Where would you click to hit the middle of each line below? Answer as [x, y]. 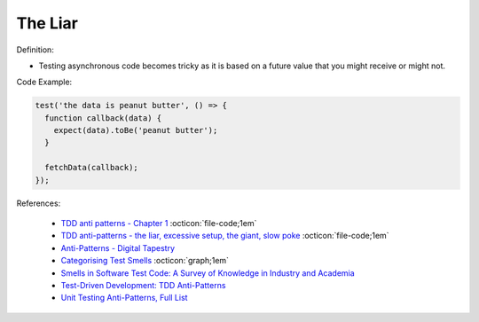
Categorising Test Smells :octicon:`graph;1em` [145, 261]
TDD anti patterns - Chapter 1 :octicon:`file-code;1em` [159, 224]
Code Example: [44, 82]
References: [39, 203]
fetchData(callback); [92, 168]
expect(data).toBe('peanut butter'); [136, 130]
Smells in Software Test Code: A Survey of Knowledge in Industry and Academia [208, 273]
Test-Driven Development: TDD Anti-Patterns [143, 285]
